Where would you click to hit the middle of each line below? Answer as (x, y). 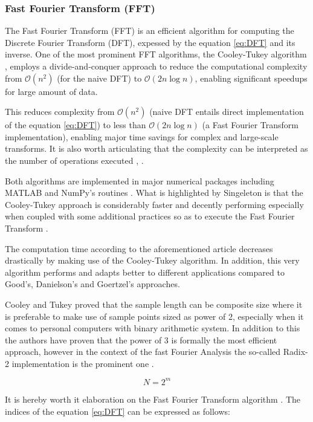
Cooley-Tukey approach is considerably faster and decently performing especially (154, 204)
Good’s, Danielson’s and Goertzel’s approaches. (92, 284)
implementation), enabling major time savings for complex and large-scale (142, 136)
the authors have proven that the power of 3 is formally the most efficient (141, 339)
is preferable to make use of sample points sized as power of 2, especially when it (154, 316)
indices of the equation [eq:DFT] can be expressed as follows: (118, 411)
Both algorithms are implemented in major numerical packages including (140, 180)
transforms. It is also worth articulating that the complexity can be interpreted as (156, 148)
